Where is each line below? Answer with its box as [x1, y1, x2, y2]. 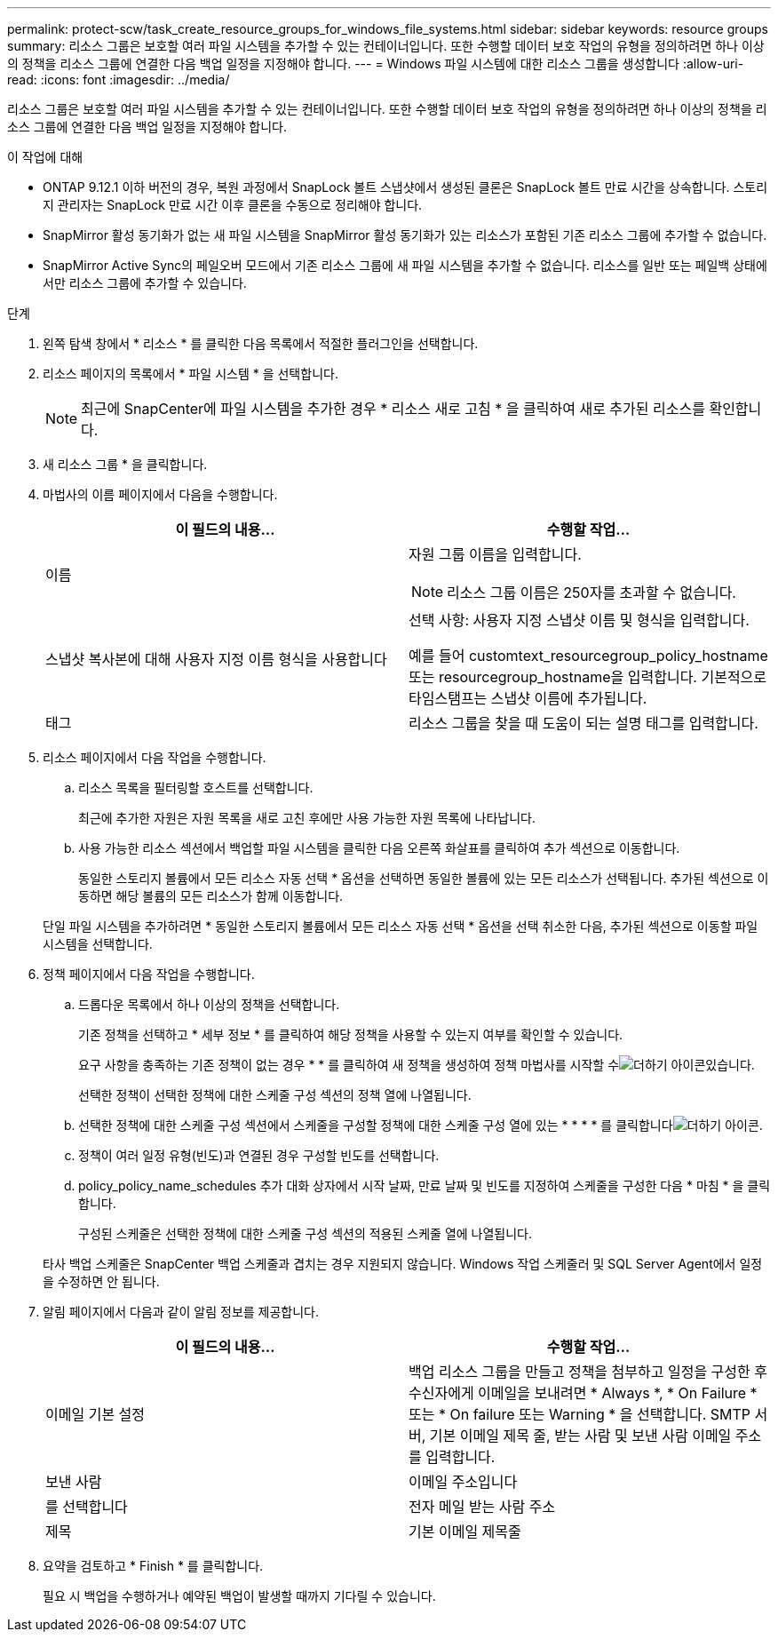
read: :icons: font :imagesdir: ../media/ [7, 72, 230, 87]
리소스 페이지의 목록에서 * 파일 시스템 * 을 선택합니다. [43, 366, 338, 381]
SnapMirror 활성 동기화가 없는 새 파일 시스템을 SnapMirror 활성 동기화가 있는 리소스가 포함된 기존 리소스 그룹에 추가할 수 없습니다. [43, 227, 767, 243]
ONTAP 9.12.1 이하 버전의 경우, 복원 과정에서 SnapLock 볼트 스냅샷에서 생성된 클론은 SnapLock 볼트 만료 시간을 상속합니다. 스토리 [43, 179, 768, 195]
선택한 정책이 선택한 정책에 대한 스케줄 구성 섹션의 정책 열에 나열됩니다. [78, 1087, 472, 1102]
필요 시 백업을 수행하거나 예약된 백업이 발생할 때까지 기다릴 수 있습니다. [43, 1588, 436, 1603]
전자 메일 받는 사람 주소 [409, 1498, 556, 1516]
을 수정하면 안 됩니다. [43, 1274, 160, 1289]
